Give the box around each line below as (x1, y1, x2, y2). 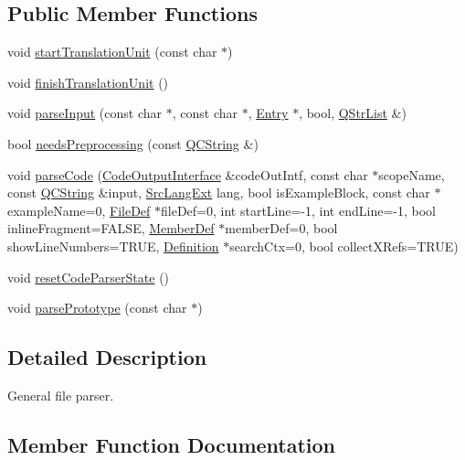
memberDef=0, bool (225, 219, 338, 238)
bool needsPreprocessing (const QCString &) (7, 134, 259, 153)
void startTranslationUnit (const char (7, 42, 217, 61)
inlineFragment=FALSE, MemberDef (7, 219, 215, 238)
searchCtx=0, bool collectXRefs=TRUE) (229, 236, 459, 255)
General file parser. (7, 385, 114, 404)
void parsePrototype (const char (7, 298, 187, 317)
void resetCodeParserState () (7, 267, 170, 286)
